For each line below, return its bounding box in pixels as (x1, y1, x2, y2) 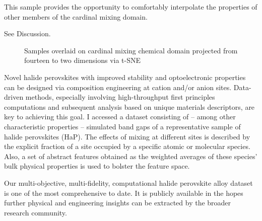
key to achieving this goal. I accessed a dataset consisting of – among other (4, 111, 236, 122)
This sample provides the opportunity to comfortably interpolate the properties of (4, 2, 257, 12)
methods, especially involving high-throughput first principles (25, 92, 215, 102)
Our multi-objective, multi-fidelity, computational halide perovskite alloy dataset (4, 177, 253, 188)
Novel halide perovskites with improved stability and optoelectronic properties (4, 71, 246, 82)
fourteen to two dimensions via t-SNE (24, 55, 141, 65)
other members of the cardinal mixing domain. (4, 11, 148, 22)
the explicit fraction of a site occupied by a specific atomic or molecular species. (4, 141, 250, 152)
